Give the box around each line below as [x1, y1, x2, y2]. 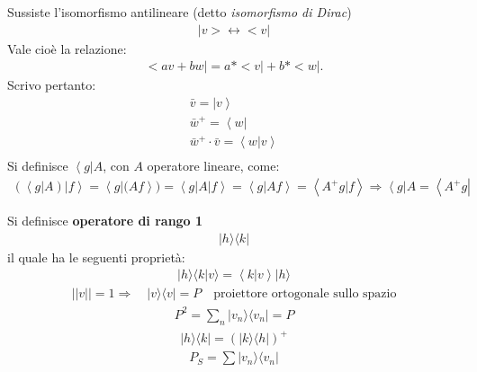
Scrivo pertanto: [7, 75, 96, 94]
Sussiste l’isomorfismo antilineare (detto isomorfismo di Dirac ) [7, 3, 352, 21]
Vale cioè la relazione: [7, 39, 127, 58]
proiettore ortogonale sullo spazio [213, 288, 397, 301]
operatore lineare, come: [147, 156, 280, 175]
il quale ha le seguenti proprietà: [7, 247, 185, 266]
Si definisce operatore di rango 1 [7, 211, 203, 230]
